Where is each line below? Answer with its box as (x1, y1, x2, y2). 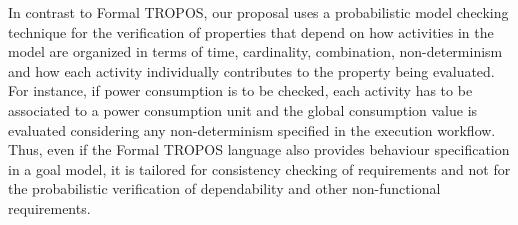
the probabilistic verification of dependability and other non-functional (8, 178, 441, 199)
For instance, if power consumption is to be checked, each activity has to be (8, 80, 473, 101)
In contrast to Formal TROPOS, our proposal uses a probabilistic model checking (8, 2, 509, 22)
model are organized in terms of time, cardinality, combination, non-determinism (8, 41, 503, 62)
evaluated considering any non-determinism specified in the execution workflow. (8, 119, 496, 140)
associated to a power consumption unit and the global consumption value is (8, 99, 478, 120)
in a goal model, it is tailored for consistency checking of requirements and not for (8, 158, 511, 179)
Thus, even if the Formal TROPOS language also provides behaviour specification (8, 139, 510, 160)
